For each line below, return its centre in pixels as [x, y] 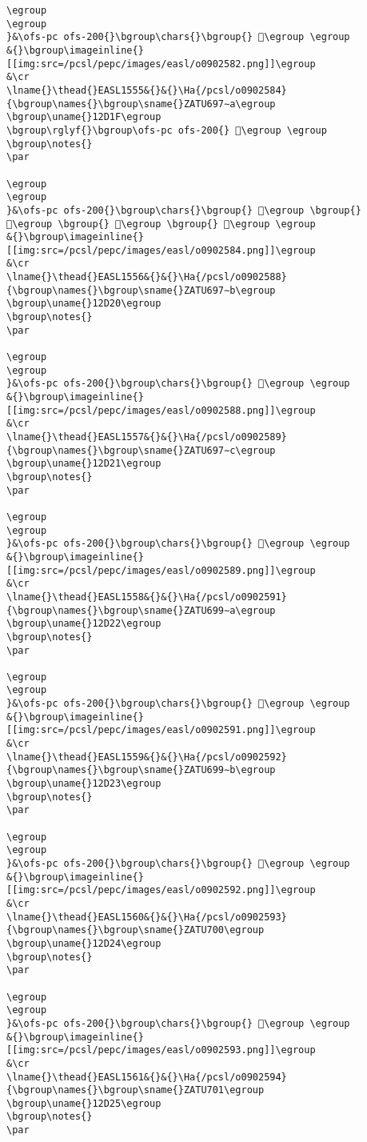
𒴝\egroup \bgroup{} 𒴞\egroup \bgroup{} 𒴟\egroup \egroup [161, 224]
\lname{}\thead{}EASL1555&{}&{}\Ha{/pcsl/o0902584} [147, 90]
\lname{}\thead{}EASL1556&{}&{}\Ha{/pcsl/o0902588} [147, 277]
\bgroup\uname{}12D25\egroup [84, 1103]
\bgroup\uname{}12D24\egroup [84, 943]
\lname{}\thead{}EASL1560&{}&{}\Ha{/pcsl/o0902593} [147, 917]
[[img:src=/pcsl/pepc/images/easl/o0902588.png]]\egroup [161, 410]
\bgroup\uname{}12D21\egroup [84, 464]
